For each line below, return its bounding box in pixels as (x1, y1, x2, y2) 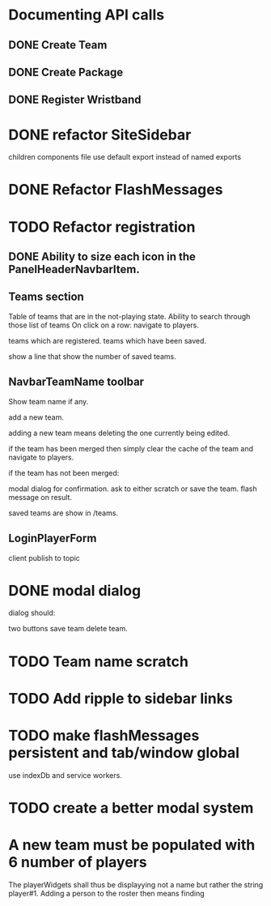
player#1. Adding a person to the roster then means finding (8, 888, 205, 898)
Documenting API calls (8, 6, 164, 24)
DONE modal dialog (8, 581, 142, 600)
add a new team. (8, 412, 65, 422)
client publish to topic (8, 553, 81, 562)
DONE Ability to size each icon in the (8, 250, 197, 264)
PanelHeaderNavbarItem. (8, 263, 140, 276)
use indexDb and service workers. (8, 770, 123, 780)
